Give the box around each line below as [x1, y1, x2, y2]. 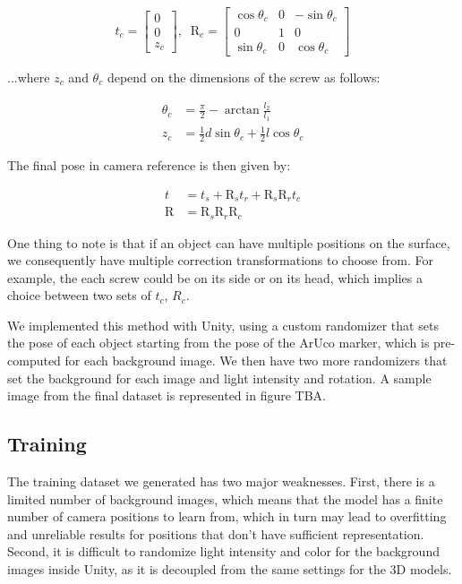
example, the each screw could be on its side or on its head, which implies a [7, 268, 423, 287]
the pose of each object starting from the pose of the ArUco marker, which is [7, 333, 430, 352]
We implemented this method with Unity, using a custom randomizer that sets [7, 315, 439, 334]
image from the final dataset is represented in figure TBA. [7, 386, 327, 405]
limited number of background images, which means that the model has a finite [7, 489, 443, 508]
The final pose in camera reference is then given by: [7, 155, 291, 174]
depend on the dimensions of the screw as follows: [107, 68, 381, 86]
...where [7, 68, 50, 86]
